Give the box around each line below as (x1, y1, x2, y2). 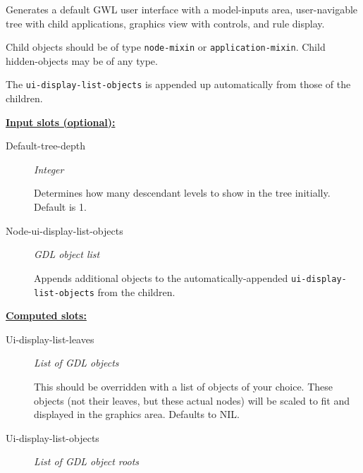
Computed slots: (6, 308, 87, 323)
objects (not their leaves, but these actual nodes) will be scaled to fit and (34, 393, 350, 407)
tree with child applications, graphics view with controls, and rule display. (6, 16, 325, 30)
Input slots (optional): (6, 114, 116, 129)
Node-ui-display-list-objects (6, 223, 123, 238)
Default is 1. (34, 199, 87, 214)
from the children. (97, 284, 176, 299)
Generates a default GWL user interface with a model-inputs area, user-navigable (6, 2, 358, 16)
